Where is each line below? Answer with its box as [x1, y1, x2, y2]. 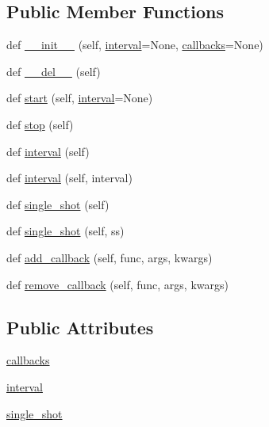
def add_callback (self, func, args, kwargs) [6, 249, 213, 265]
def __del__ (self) [6, 63, 101, 79]
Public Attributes [6, 315, 154, 339]
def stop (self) [6, 116, 74, 132]
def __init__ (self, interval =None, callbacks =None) [6, 36, 263, 53]
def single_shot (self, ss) [6, 223, 125, 239]
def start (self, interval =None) [6, 90, 153, 106]
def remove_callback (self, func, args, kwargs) [6, 276, 229, 292]
